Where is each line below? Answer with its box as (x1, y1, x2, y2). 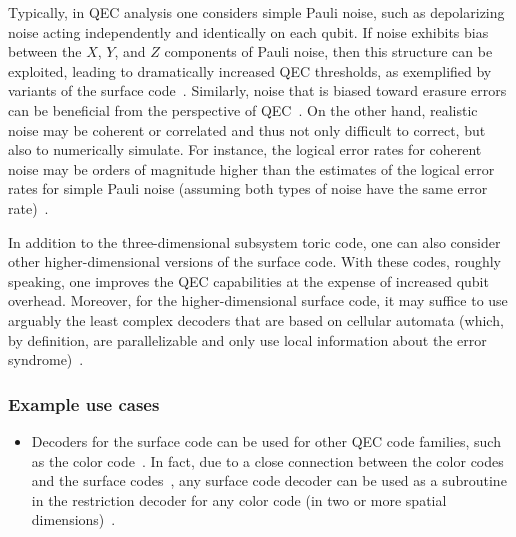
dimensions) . (31, 509, 116, 530)
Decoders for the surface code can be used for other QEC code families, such (31, 430, 501, 451)
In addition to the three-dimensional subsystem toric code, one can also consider (8, 231, 501, 252)
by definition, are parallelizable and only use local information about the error (8, 329, 487, 350)
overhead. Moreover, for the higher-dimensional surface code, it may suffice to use (8, 290, 508, 311)
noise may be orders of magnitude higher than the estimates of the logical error (8, 158, 495, 179)
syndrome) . (8, 349, 84, 370)
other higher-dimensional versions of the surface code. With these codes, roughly (8, 251, 501, 272)
